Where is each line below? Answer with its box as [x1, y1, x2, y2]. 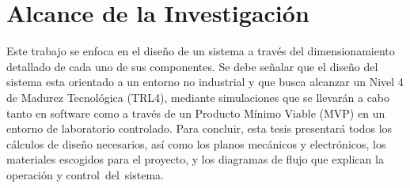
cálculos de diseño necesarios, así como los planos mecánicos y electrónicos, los [6, 135, 386, 152]
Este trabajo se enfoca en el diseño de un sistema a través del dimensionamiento [6, 43, 395, 59]
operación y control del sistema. [6, 166, 164, 182]
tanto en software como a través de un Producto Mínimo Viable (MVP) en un [6, 104, 385, 121]
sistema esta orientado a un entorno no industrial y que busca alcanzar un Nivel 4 [6, 73, 404, 90]
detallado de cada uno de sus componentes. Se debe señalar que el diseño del [6, 58, 378, 74]
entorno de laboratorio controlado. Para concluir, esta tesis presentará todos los [6, 120, 393, 137]
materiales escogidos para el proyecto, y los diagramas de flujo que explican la [6, 151, 384, 167]
